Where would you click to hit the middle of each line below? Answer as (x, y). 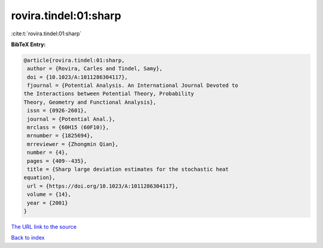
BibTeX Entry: (28, 44)
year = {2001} (48, 203)
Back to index (28, 238)
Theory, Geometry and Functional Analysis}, (90, 102)
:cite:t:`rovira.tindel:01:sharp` (46, 34)
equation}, (39, 178)
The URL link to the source (44, 226)
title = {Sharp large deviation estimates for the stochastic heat (128, 169)
